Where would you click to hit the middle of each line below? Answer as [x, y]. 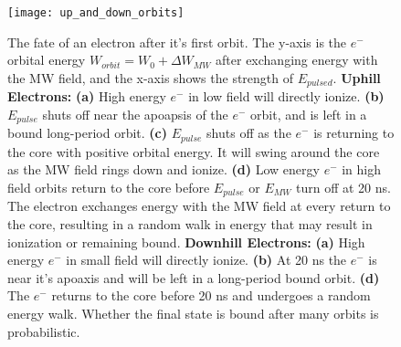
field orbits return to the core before [109, 187]
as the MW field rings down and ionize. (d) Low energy [164, 169]
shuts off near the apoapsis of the [135, 114]
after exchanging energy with [297, 60]
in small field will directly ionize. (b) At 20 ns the [206, 260]
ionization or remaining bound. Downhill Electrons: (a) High [186, 242]
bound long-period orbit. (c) [87, 133]
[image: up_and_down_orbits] [96, 13]
